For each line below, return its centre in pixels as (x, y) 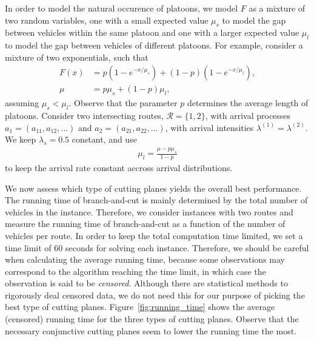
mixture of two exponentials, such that (77, 57)
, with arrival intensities (209, 127)
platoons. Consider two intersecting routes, (84, 116)
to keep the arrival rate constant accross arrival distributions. (119, 167)
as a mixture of (277, 8)
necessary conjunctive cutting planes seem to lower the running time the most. (151, 330)
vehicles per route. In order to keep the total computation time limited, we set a (154, 235)
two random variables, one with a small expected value (107, 20)
